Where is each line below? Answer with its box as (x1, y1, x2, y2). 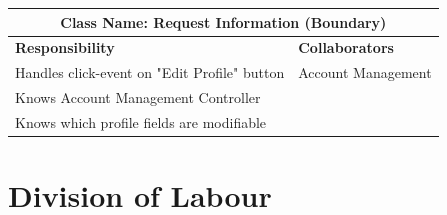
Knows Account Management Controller (15, 87, 261, 108)
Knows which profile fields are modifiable (15, 111, 267, 132)
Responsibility (15, 37, 115, 58)
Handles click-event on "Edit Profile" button (15, 62, 285, 83)
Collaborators (298, 37, 394, 58)
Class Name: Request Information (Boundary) (60, 11, 387, 32)
